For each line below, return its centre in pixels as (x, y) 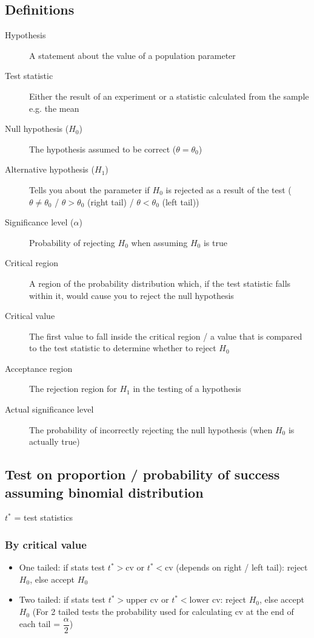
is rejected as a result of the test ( (229, 189)
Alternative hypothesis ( (50, 169)
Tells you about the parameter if (89, 189)
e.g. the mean (54, 108)
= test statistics (44, 517)
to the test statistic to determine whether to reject (123, 348)
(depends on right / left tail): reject (242, 567)
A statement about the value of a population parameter (132, 55)
